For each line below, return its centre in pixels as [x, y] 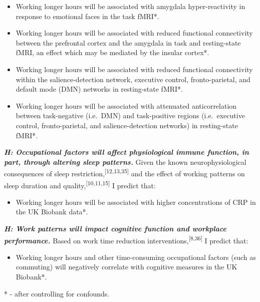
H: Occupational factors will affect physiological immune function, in [126, 152]
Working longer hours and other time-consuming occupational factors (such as [136, 257]
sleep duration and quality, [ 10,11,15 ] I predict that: [80, 184]
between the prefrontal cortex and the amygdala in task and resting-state [128, 42]
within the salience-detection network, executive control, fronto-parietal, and [133, 79]
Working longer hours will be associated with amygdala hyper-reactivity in [131, 6]
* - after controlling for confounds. [57, 293]
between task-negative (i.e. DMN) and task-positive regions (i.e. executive [130, 115]
